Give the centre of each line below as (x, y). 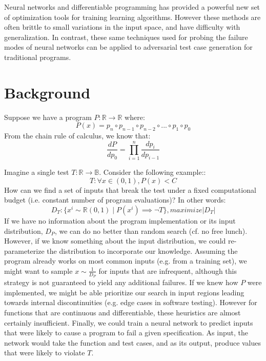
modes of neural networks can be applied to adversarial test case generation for (128, 47)
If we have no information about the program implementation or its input (120, 221)
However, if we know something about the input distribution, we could (115, 241)
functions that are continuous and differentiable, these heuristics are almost (122, 312)
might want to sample (38, 270)
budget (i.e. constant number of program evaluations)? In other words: (115, 200)
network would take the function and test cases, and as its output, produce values (133, 342)
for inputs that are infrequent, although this (168, 270)
